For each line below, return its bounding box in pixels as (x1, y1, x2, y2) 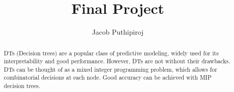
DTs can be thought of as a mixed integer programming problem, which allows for (3, 65, 218, 73)
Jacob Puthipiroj (92, 27, 144, 37)
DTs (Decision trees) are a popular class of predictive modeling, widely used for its (3, 48, 219, 57)
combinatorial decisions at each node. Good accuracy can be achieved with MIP (3, 73, 212, 82)
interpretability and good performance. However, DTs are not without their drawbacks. (3, 57, 231, 65)
